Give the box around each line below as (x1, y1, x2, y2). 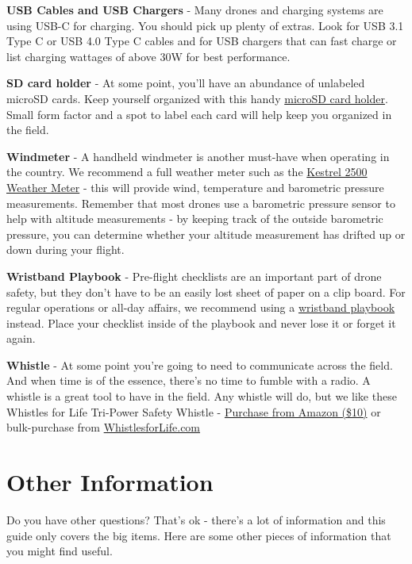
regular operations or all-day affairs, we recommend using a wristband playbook (6, 299, 395, 316)
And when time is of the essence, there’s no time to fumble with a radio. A (6, 372, 371, 389)
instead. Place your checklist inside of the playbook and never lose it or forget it (6, 314, 396, 331)
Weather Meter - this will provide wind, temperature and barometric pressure (6, 178, 384, 195)
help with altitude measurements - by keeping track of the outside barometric (6, 210, 383, 227)
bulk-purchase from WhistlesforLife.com (6, 419, 201, 435)
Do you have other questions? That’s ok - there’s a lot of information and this (6, 511, 386, 528)
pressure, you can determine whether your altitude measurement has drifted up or (6, 225, 406, 242)
